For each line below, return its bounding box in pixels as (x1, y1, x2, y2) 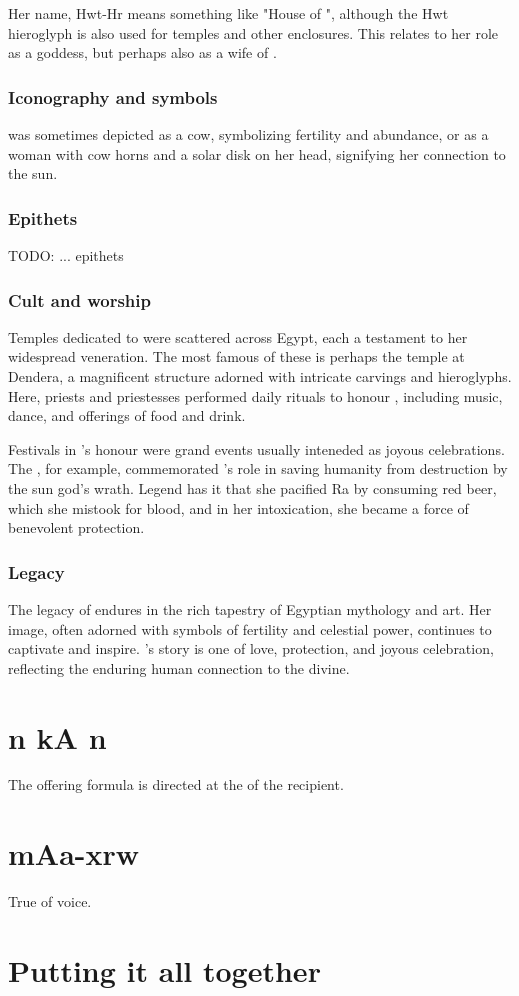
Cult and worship (8, 287, 151, 312)
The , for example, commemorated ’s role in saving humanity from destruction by (8, 458, 508, 479)
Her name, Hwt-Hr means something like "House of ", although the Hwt (8, 3, 449, 23)
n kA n (8, 716, 107, 757)
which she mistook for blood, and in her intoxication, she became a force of (8, 497, 469, 518)
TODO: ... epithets (8, 245, 124, 265)
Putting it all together (8, 949, 321, 990)
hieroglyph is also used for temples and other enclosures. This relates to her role (8, 22, 499, 43)
